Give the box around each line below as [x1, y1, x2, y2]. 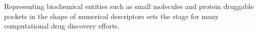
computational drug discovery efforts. [4, 20, 120, 31]
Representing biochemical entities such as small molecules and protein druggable [4, 1, 254, 11]
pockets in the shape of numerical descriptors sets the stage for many [4, 10, 219, 21]
